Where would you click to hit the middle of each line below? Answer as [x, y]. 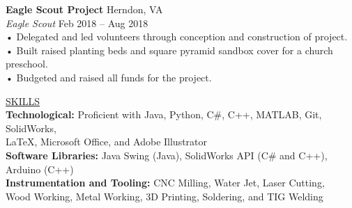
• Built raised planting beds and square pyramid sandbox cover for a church [169, 50]
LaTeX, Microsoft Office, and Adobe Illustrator [107, 142]
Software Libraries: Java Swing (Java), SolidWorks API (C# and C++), [167, 155]
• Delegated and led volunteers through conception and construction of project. [177, 37]
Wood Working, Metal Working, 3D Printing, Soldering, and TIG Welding [164, 196]
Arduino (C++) [40, 169]
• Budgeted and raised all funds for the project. [109, 77]
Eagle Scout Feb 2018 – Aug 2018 [77, 23]
